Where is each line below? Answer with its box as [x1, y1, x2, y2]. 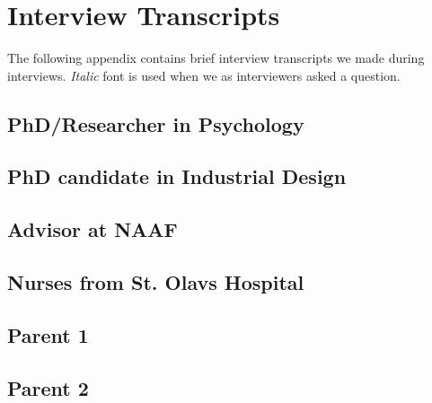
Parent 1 [7, 320, 89, 348]
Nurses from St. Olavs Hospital [7, 268, 304, 296]
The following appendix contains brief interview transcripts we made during [7, 48, 425, 67]
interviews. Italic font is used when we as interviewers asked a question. [7, 66, 401, 84]
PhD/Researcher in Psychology [7, 110, 304, 137]
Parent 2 [7, 373, 89, 401]
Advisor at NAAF [7, 215, 178, 243]
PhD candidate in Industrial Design [7, 162, 347, 190]
